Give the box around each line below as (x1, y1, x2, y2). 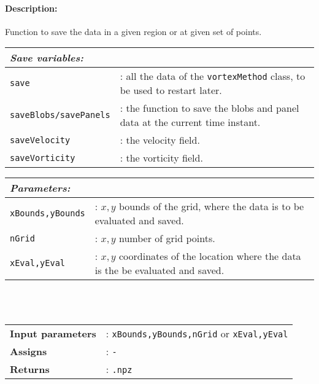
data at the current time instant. (120, 115, 261, 130)
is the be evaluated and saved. (94, 263, 225, 278)
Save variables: (10, 50, 83, 65)
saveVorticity (10, 152, 75, 163)
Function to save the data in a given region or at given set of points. (5, 25, 262, 37)
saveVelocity (10, 135, 71, 145)
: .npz (106, 361, 133, 376)
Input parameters (10, 326, 96, 340)
